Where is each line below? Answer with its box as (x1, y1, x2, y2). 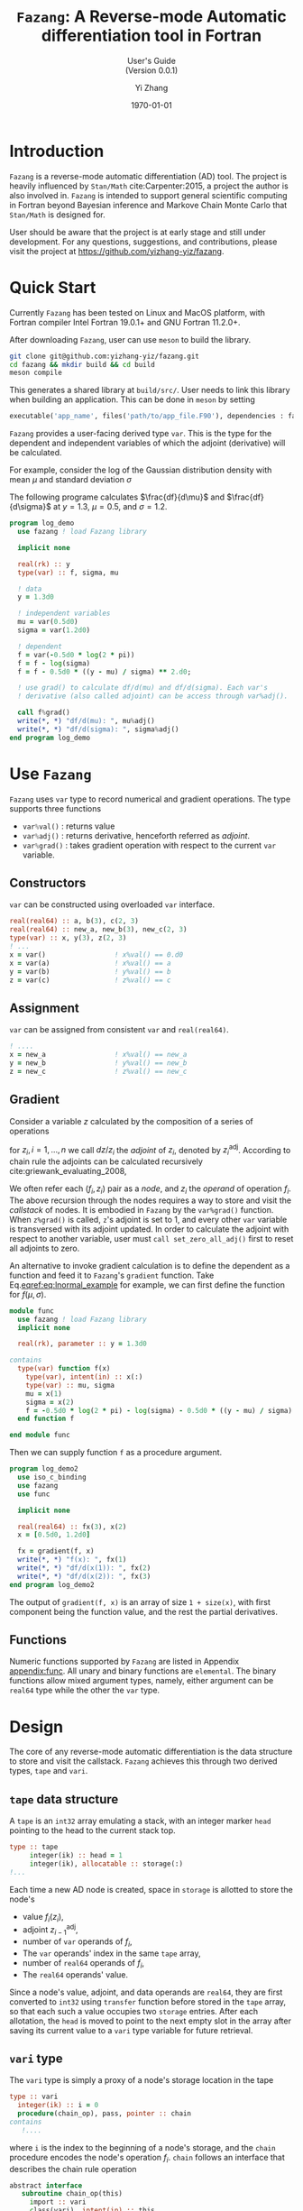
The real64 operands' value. (22, 1968, 129, 1980)
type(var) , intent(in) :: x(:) (25, 1372, 143, 1381)
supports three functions (9, 803, 102, 813)
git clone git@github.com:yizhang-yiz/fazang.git (9, 352, 200, 361)
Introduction (9, 141, 105, 161)
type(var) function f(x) (17, 1364, 111, 1373)
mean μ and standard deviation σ (9, 474, 133, 485)
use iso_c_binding (17, 1472, 87, 1482)
